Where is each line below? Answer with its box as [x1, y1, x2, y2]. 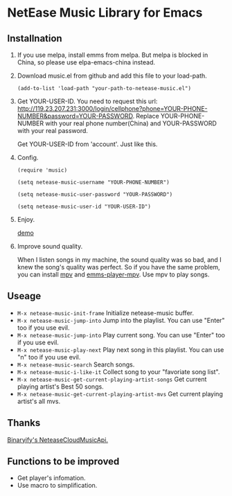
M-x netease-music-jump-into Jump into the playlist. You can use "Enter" [17, 316, 225, 324]
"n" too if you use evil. [17, 353, 81, 361]
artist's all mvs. [17, 397, 61, 405]
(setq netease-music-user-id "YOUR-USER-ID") [17, 203, 151, 210]
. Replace [132, 112, 159, 120]
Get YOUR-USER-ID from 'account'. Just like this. [17, 140, 158, 148]
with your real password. [17, 127, 89, 134]
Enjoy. [17, 215, 35, 223]
